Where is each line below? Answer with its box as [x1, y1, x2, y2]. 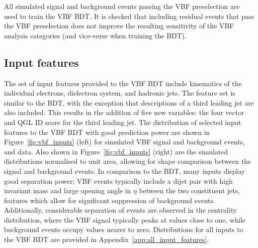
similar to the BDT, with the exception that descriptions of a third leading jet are [4, 97, 254, 108]
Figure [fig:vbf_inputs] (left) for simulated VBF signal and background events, [4, 136, 245, 147]
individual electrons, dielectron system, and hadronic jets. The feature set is [4, 88, 235, 98]
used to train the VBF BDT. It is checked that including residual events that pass [4, 10, 255, 21]
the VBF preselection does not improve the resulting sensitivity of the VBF [4, 20, 234, 31]
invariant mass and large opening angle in [4, 185, 131, 196]
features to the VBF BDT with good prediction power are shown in [4, 126, 210, 137]
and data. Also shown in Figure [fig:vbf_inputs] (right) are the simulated [4, 146, 228, 156]
